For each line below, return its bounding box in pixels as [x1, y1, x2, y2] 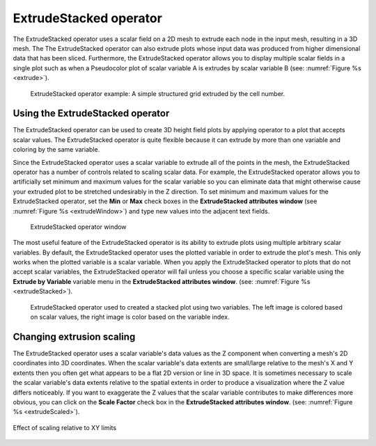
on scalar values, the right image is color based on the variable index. [30, 313, 230, 321]
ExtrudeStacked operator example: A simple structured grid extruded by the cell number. [30, 89, 285, 97]
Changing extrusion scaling [13, 330, 136, 342]
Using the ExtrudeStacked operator [13, 108, 170, 120]
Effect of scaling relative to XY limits [13, 423, 117, 431]
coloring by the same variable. [13, 145, 100, 154]
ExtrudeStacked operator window [30, 223, 127, 231]
